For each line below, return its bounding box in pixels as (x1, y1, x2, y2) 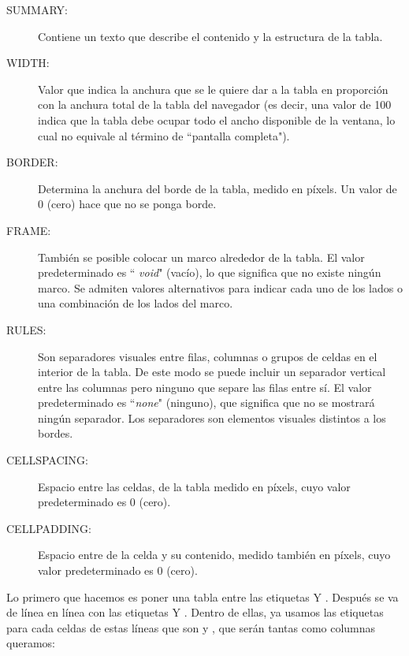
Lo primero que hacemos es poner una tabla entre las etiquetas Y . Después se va (6, 588, 399, 605)
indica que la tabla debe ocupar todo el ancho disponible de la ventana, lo (38, 111, 396, 128)
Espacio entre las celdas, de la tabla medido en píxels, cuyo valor (38, 478, 351, 494)
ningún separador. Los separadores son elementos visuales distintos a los (38, 409, 386, 426)
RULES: (6, 321, 46, 337)
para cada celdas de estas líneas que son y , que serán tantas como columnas (6, 619, 376, 635)
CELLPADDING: (6, 520, 91, 536)
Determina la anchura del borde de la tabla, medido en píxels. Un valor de (38, 180, 397, 196)
